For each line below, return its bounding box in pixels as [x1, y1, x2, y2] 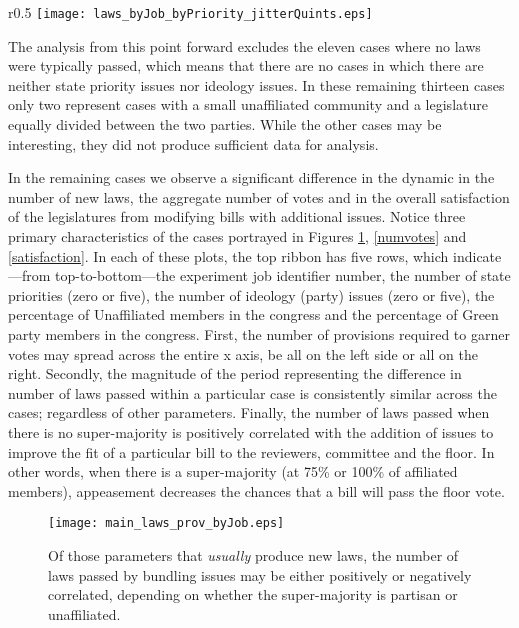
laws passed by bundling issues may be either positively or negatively [48, 564, 472, 585]
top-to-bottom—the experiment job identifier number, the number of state [55, 265, 511, 286]
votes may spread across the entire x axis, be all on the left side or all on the [8, 343, 478, 364]
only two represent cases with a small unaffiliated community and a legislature [8, 94, 488, 115]
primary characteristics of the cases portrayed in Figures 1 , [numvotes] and [8, 226, 467, 246]
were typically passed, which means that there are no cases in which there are [8, 55, 484, 76]
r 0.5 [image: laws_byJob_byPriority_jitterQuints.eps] [8, 2, 373, 22]
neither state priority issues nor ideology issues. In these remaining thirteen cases [8, 74, 505, 95]
